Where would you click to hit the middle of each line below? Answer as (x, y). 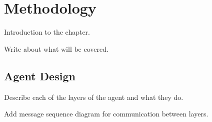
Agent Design (40, 76)
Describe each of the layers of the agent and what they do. (94, 97)
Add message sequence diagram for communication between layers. (106, 114)
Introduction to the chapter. (47, 32)
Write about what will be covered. (56, 48)
